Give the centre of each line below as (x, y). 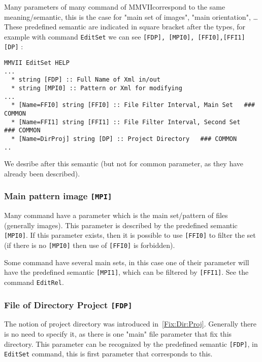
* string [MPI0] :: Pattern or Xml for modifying (97, 88)
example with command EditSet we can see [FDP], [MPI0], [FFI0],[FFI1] (125, 36)
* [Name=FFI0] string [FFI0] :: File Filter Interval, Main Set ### (133, 105)
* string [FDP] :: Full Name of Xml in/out (86, 80)
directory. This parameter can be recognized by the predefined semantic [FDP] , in (131, 343)
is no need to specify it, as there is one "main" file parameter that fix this (118, 334)
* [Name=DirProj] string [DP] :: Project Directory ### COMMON (124, 139)
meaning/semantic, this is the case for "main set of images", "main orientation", (127, 16)
